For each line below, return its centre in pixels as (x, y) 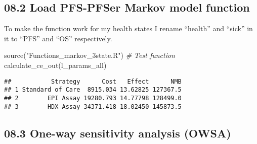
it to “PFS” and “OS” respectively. (58, 38)
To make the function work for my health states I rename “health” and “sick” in (128, 28)
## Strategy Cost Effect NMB (93, 81)
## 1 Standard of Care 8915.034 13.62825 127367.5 (93, 90)
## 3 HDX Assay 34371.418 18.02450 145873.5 (93, 106)
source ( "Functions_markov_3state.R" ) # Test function (90, 55)
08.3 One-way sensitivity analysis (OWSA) (118, 133)
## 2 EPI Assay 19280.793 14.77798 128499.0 (93, 98)
